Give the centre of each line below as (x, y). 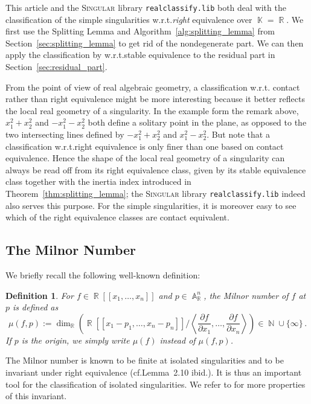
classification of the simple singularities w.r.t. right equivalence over (129, 19)
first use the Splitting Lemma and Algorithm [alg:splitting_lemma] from (140, 31)
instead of (178, 340)
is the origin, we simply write (75, 340)
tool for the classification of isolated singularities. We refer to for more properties (155, 384)
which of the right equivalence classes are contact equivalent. (117, 217)
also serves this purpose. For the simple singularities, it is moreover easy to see (151, 205)
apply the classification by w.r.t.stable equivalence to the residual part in (140, 55)
